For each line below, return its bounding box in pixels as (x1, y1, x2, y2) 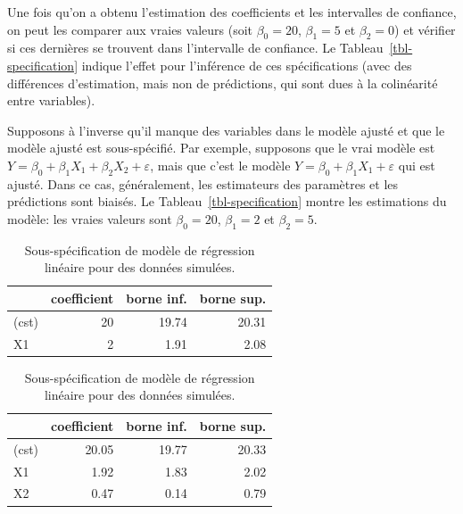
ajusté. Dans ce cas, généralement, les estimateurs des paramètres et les (7, 174, 399, 193)
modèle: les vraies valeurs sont (7, 209, 172, 228)
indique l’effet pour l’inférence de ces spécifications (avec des (81, 55, 412, 74)
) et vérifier (394, 20, 456, 38)
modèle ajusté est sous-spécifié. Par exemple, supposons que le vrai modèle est (7, 138, 435, 157)
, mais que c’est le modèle (150, 155, 291, 174)
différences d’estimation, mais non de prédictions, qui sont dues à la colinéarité (7, 73, 438, 92)
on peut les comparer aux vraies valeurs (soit (7, 20, 253, 38)
